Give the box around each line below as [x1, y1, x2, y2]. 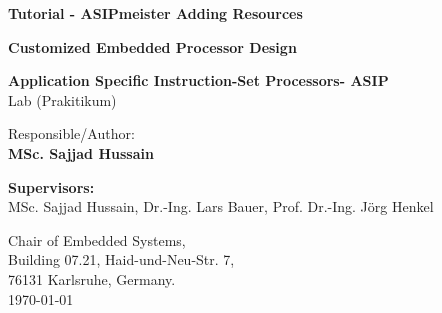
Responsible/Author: [8, 123, 135, 144]
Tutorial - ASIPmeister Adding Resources [8, 3, 303, 23]
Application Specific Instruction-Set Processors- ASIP [8, 70, 389, 91]
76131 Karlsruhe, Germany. [8, 268, 176, 289]
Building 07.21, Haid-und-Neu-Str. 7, [8, 249, 235, 270]
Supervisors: [8, 176, 95, 197]
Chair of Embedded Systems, [8, 229, 186, 250]
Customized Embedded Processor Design [8, 36, 297, 57]
